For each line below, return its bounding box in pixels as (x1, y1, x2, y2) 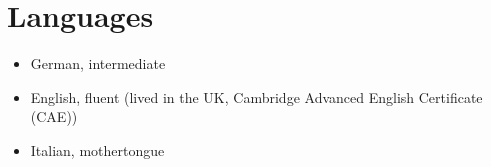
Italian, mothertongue (30, 139, 165, 160)
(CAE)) (30, 106, 78, 127)
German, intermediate (30, 53, 166, 74)
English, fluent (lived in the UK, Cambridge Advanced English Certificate (30, 86, 483, 107)
